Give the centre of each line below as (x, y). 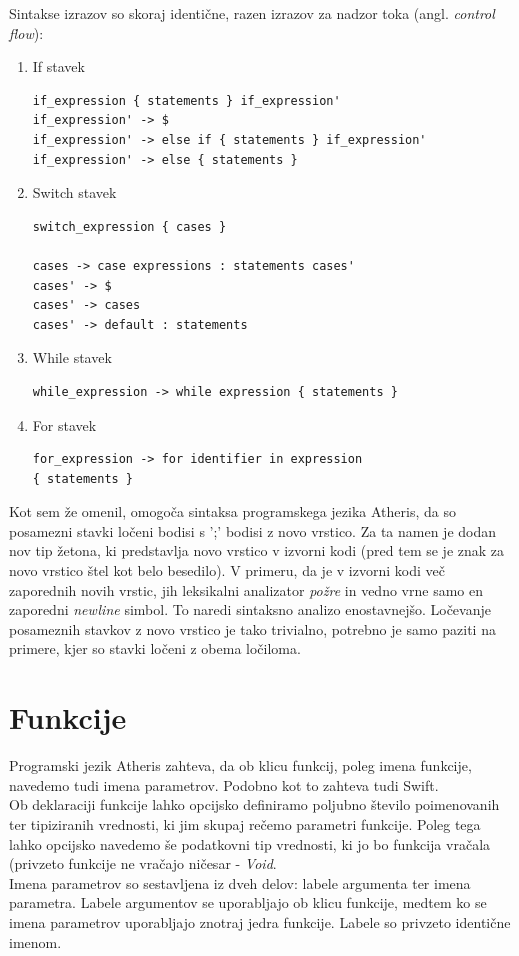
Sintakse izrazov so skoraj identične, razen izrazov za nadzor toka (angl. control (252, 13)
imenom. (35, 941)
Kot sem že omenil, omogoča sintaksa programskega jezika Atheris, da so (232, 511)
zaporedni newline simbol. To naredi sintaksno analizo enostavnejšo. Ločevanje (250, 609)
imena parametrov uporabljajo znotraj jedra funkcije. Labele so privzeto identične (260, 921)
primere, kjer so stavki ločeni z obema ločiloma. (155, 648)
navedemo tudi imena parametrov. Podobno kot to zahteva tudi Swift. (224, 784)
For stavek (64, 424)
